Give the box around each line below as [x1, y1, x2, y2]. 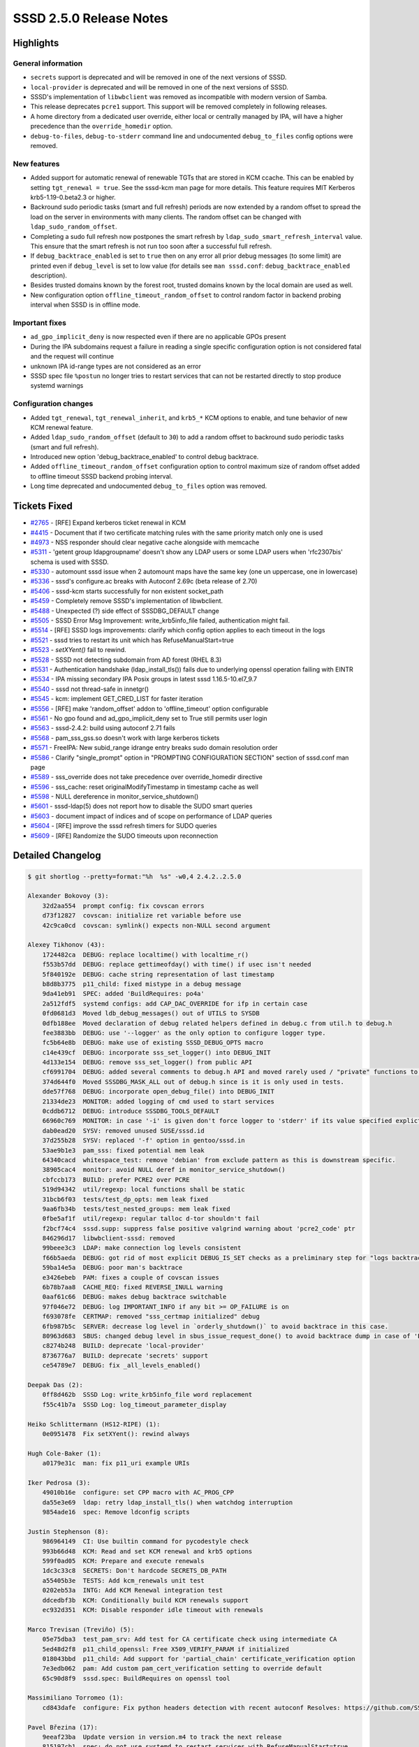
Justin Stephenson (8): [27, 1528, 110, 1535]
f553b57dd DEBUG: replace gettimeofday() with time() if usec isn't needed [42, 961, 311, 969]
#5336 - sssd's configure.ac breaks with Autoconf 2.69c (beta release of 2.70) [30, 577, 258, 586]
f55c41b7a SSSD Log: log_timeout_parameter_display [42, 1400, 227, 1408]
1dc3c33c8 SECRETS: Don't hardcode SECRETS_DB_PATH [42, 1567, 227, 1575]
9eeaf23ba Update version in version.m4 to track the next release [42, 1733, 282, 1741]
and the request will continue [30, 352, 115, 361]
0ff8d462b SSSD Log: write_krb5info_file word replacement [42, 1391, 253, 1399]
